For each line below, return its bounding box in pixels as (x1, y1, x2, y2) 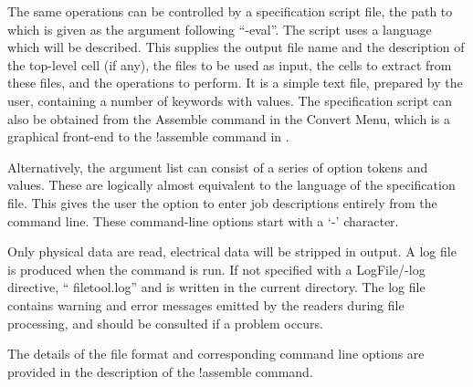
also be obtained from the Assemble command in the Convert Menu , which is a (7, 109, 450, 128)
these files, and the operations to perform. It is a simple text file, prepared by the (7, 73, 463, 92)
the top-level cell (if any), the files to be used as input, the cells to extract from (7, 55, 452, 74)
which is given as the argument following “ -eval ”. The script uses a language (7, 19, 432, 38)
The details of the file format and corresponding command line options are (7, 344, 425, 363)
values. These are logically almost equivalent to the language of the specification (7, 175, 456, 194)
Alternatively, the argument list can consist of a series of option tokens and (7, 157, 428, 176)
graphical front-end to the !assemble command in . (7, 127, 289, 146)
